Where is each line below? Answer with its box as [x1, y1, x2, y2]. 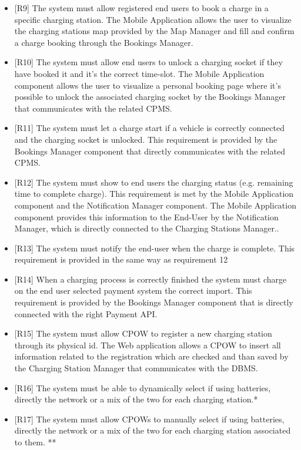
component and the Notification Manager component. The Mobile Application [14, 199, 296, 211]
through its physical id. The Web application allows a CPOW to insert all [14, 338, 281, 351]
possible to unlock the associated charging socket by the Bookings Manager [14, 90, 286, 103]
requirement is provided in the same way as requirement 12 [14, 253, 228, 266]
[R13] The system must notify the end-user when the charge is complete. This [14, 241, 295, 254]
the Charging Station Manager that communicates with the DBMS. [14, 362, 258, 374]
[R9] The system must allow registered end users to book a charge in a [14, 2, 269, 14]
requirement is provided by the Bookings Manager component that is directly [14, 296, 293, 308]
